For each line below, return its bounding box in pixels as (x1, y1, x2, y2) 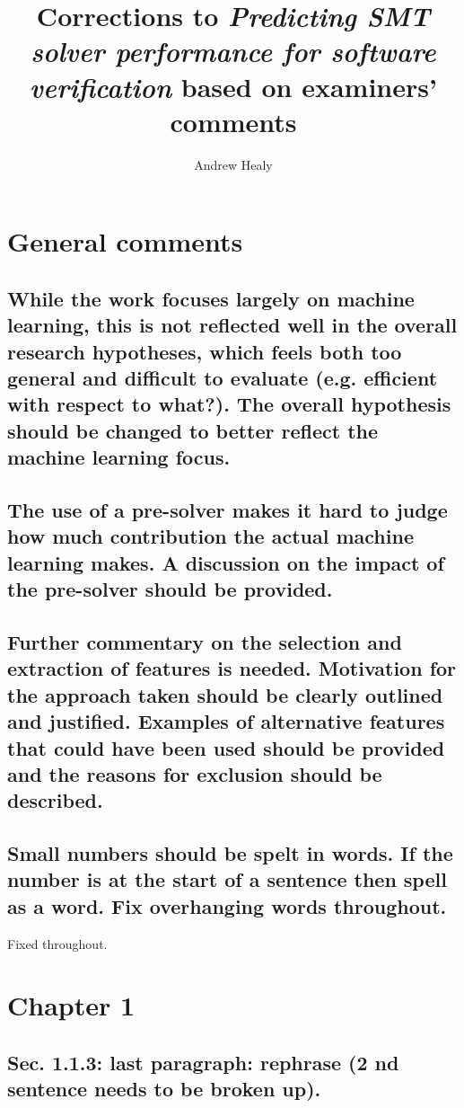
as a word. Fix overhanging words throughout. (7, 891, 447, 919)
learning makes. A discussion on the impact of (7, 548, 444, 576)
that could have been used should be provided (7, 733, 445, 761)
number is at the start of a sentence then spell (7, 865, 447, 893)
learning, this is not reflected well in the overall (7, 311, 458, 339)
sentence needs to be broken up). (7, 1075, 321, 1103)
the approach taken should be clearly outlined (7, 680, 443, 708)
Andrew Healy (194, 155, 273, 173)
